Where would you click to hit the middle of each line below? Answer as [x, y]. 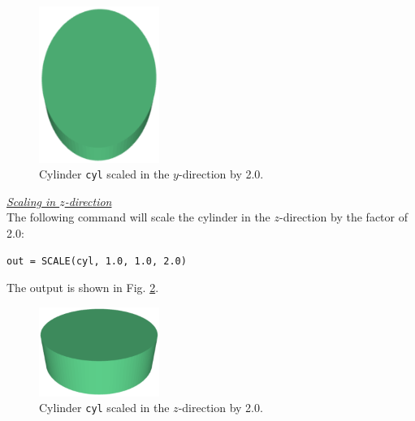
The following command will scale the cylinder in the [138, 217]
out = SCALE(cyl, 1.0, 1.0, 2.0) [97, 261]
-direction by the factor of [344, 217]
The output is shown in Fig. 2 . [83, 288]
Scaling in [31, 201]
